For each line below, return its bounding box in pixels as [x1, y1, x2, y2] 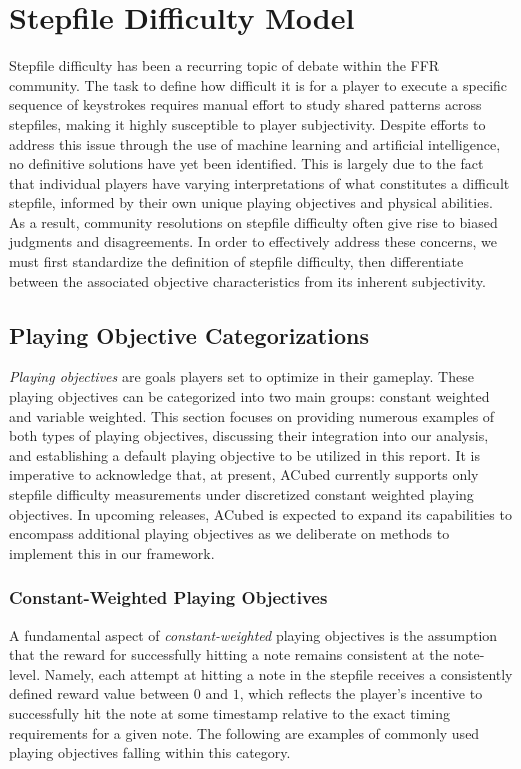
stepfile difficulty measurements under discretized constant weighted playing [9, 484, 474, 505]
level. [9, 663, 41, 684]
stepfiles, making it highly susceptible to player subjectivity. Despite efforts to [9, 113, 486, 134]
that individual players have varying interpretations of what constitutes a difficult [9, 172, 510, 193]
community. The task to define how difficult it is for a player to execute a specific [9, 74, 508, 95]
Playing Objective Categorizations [9, 319, 369, 350]
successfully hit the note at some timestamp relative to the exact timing [9, 702, 450, 723]
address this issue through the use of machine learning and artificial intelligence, [9, 133, 501, 154]
